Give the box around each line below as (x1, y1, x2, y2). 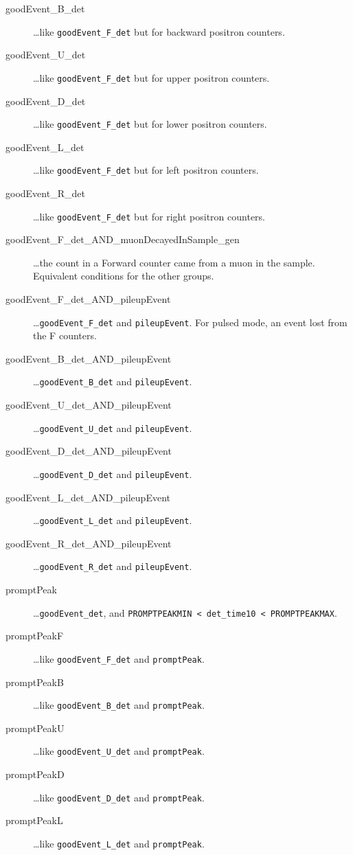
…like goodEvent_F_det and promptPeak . (33, 651, 205, 665)
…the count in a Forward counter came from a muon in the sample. (33, 255, 315, 269)
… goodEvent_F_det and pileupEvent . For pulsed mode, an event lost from (33, 315, 348, 329)
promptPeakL (5, 813, 63, 828)
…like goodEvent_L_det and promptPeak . (33, 836, 205, 850)
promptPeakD (5, 767, 65, 782)
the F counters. (33, 328, 97, 343)
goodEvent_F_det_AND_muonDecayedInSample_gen (5, 232, 240, 247)
